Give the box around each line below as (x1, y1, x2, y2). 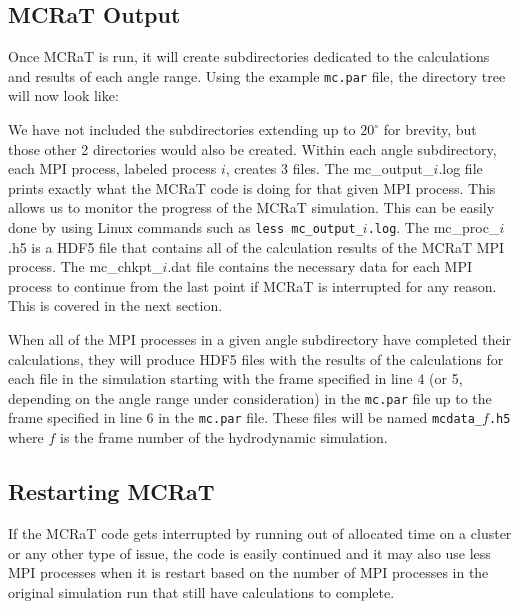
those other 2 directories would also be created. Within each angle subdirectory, (8, 138, 497, 159)
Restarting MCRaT (8, 476, 215, 507)
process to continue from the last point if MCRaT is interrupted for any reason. (8, 275, 497, 296)
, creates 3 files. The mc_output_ (225, 158, 434, 179)
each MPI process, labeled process (8, 158, 217, 179)
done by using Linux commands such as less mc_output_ (8, 217, 363, 238)
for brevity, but (383, 119, 477, 140)
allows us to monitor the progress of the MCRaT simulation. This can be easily (8, 197, 495, 218)
